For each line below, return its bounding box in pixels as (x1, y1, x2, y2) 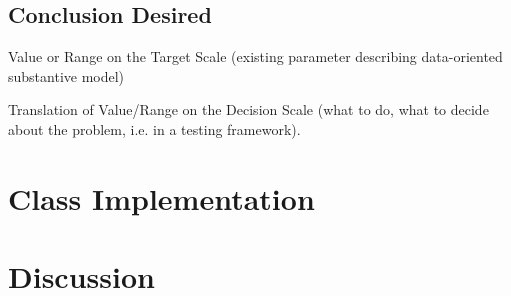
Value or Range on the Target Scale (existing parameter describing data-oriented (8, 46, 503, 67)
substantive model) (8, 65, 125, 86)
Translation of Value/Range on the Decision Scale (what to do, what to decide (8, 99, 489, 120)
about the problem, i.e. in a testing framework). (8, 118, 301, 139)
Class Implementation (8, 177, 315, 218)
